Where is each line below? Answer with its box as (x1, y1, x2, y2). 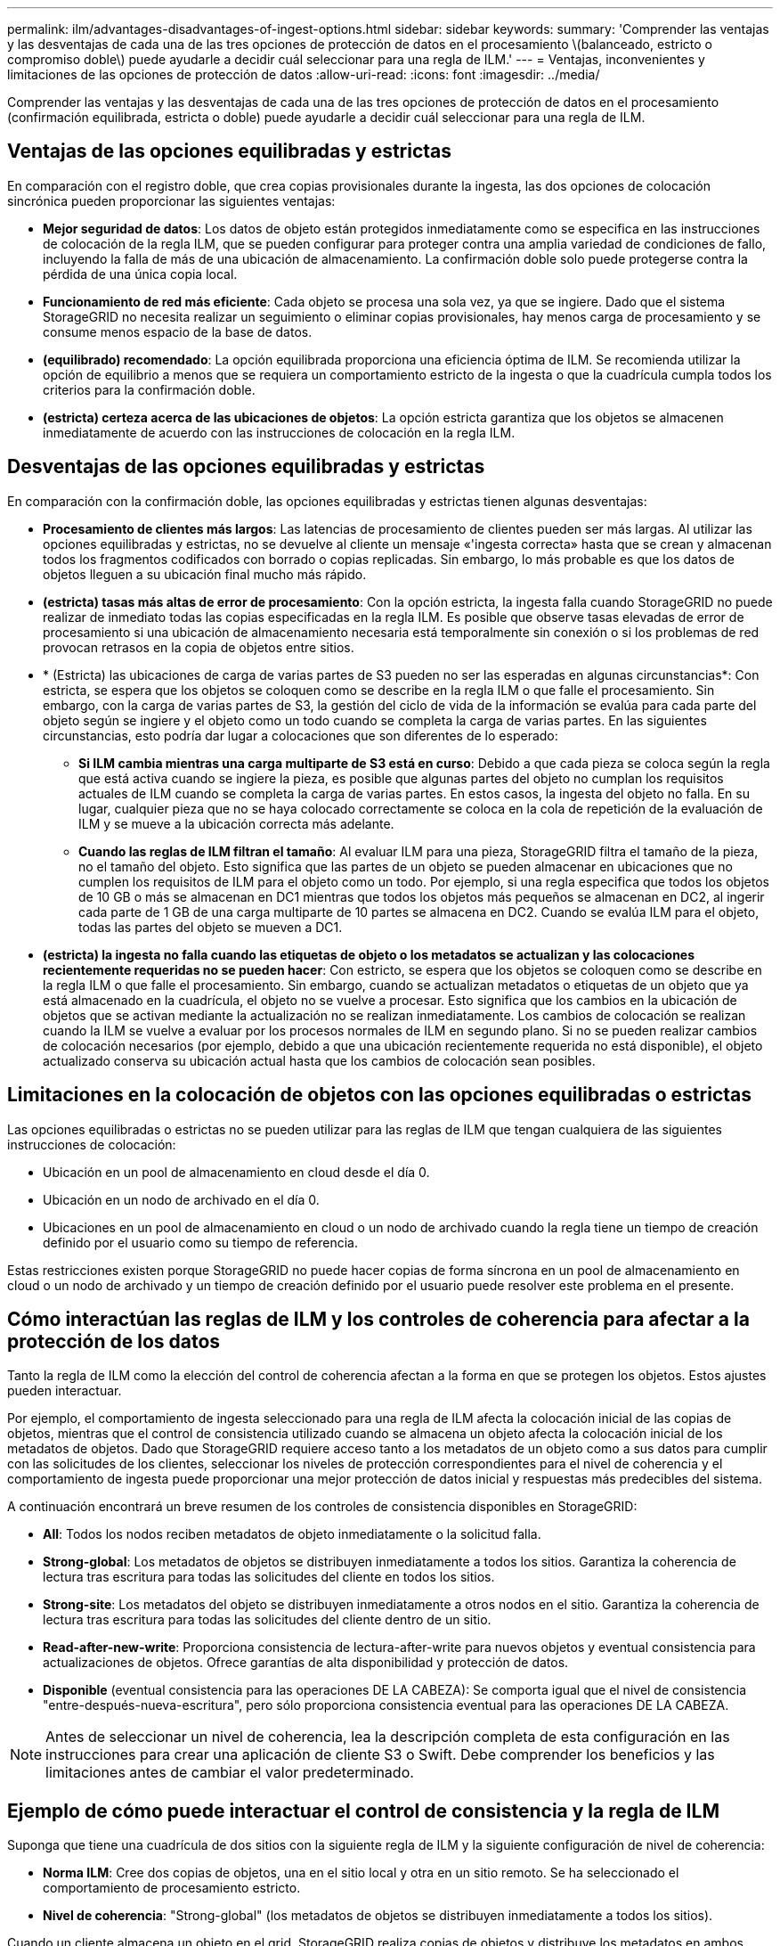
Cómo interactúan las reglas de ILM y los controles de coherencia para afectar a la (7, 1307, 750, 1330)
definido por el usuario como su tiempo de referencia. (43, 1234, 358, 1250)
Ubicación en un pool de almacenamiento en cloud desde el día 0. (43, 1164, 430, 1180)
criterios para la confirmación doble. (43, 381, 256, 397)
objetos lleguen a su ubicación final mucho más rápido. (43, 566, 367, 582)
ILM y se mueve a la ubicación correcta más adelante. (78, 815, 394, 831)
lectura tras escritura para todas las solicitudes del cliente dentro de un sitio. (43, 1612, 492, 1628)
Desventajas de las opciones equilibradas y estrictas (7, 455, 485, 478)
